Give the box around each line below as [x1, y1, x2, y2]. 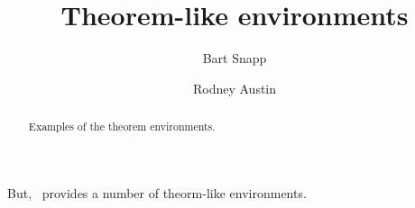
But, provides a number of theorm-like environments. [7, 183, 307, 202]
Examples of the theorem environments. [28, 119, 216, 134]
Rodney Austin [192, 78, 277, 97]
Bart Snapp [202, 49, 267, 68]
